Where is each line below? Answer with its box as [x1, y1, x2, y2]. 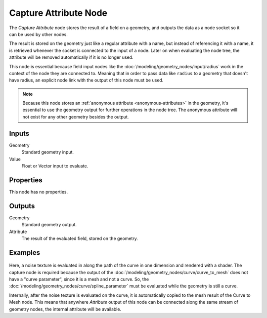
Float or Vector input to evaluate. [21, 163, 89, 169]
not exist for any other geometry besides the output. [22, 114, 129, 119]
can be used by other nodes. [9, 31, 68, 37]
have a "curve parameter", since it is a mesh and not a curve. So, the [9, 277, 149, 282]
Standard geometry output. [21, 222, 77, 228]
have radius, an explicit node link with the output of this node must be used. [9, 77, 164, 83]
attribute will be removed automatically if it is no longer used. [9, 54, 133, 60]
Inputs [9, 129, 30, 138]
